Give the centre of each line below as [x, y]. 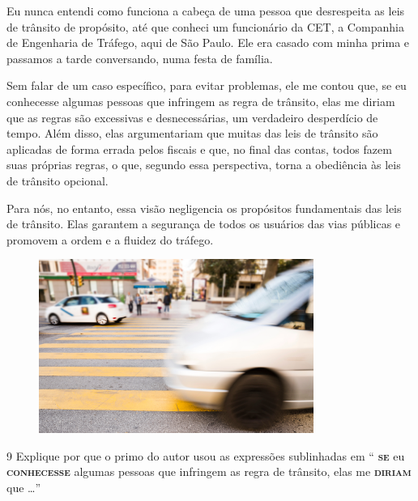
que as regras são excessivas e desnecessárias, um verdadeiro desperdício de [192, 117]
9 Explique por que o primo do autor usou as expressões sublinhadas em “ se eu [206, 455]
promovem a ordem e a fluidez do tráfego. [110, 239]
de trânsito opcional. [58, 180]
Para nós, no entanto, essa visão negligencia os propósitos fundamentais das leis [204, 208]
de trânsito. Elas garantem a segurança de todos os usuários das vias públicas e [204, 224]
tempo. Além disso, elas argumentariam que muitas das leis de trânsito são [192, 133]
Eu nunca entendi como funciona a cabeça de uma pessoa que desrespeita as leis [206, 11]
